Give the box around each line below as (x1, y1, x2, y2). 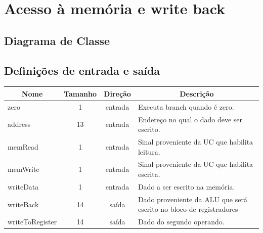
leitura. (138, 146, 160, 157)
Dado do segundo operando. (138, 216, 225, 227)
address (8, 119, 31, 129)
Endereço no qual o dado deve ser (138, 114, 242, 124)
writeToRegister (8, 216, 57, 227)
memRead (8, 141, 38, 152)
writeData (8, 181, 39, 192)
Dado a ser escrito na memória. (138, 181, 235, 192)
